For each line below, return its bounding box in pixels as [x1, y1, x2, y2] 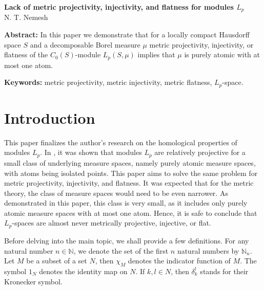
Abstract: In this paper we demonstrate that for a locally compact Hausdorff [4, 29, 250, 40]
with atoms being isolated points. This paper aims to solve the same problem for [4, 167, 258, 178]
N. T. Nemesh [4, 12, 48, 23]
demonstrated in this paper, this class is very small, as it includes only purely [4, 197, 248, 208]
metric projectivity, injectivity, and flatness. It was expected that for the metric [4, 177, 254, 188]
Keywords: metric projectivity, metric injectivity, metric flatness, [4, 77, 212, 87]
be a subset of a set [26, 255, 87, 266]
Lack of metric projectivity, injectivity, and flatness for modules [4, 2, 234, 12]
